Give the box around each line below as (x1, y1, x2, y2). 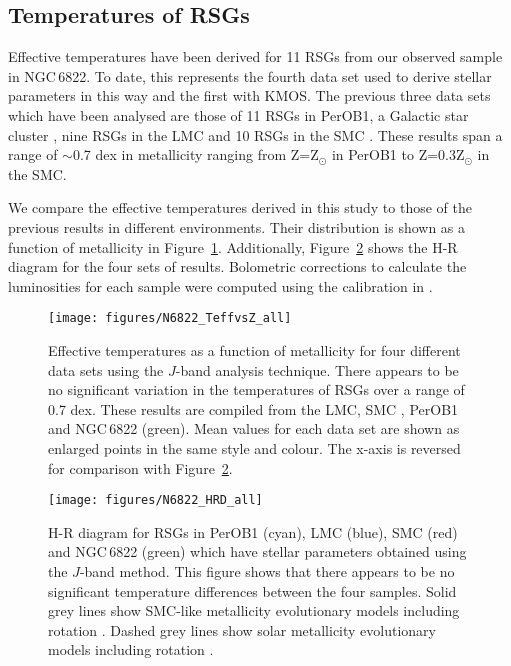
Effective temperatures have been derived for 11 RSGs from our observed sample (8, 46, 503, 67)
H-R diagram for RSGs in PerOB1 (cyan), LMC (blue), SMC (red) (48, 521, 458, 542)
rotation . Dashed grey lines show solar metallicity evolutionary (48, 619, 436, 640)
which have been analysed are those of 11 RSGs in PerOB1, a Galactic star (8, 104, 469, 125)
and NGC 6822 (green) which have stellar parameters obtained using (48, 541, 467, 562)
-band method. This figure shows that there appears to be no (79, 560, 455, 581)
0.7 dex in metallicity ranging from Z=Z (72, 144, 319, 165)
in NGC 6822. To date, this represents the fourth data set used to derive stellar (8, 65, 492, 86)
